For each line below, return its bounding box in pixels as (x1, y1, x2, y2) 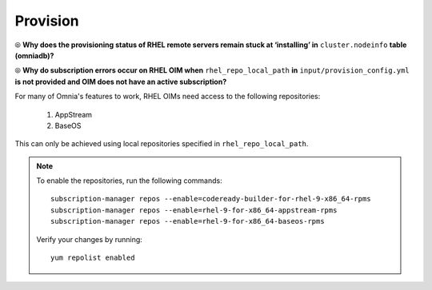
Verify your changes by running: (36, 234, 143, 244)
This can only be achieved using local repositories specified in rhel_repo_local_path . (14, 139, 309, 149)
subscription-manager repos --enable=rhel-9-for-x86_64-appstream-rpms (50, 205, 338, 215)
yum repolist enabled (50, 253, 135, 263)
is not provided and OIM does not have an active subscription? (14, 77, 227, 86)
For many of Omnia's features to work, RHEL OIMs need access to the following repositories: (14, 92, 321, 101)
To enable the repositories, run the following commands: (36, 176, 223, 185)
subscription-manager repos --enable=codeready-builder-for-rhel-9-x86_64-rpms (50, 194, 371, 204)
